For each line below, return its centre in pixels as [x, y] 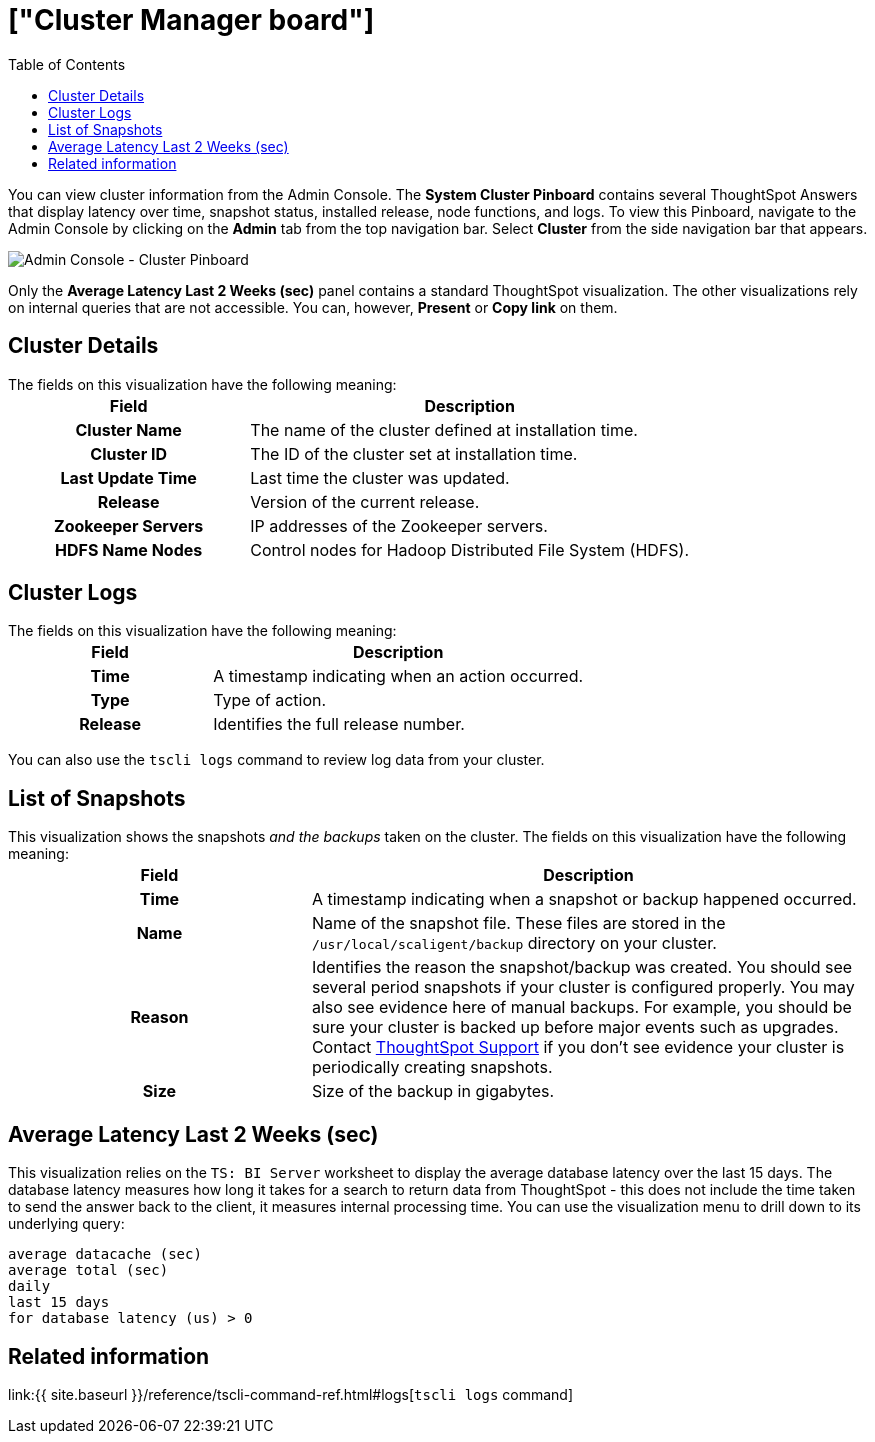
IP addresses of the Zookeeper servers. [399, 525]
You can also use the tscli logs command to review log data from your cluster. [276, 760]
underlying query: [66, 1224]
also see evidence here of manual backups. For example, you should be [581, 1007]
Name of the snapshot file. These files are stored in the [518, 923]
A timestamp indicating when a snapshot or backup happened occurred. [584, 899]
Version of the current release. [365, 501]
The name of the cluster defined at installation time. [444, 429]
